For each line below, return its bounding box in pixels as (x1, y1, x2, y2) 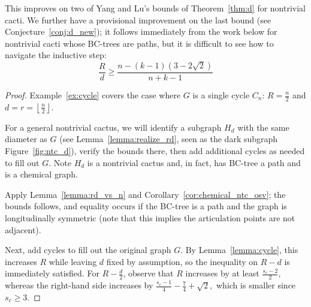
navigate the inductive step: (5, 49, 107, 61)
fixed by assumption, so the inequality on (106, 255, 258, 267)
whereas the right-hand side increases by (5, 279, 153, 291)
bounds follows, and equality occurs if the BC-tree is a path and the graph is (5, 200, 287, 212)
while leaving (49, 255, 97, 267)
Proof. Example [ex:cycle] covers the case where (5, 89, 181, 101)
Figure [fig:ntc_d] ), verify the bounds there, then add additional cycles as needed (5, 145, 305, 157)
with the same (237, 121, 289, 133)
